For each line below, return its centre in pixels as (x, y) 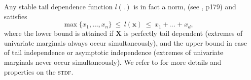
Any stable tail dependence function (58, 6)
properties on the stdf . (39, 71)
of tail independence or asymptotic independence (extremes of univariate (114, 52)
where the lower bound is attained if (59, 33)
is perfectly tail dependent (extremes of (183, 33)
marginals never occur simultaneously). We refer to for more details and (113, 62)
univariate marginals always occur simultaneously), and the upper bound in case (125, 42)
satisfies (16, 16)
